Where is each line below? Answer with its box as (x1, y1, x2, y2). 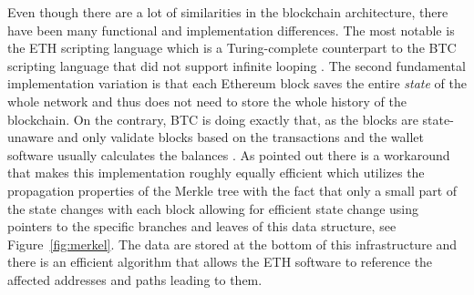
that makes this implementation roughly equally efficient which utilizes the (7, 163, 425, 182)
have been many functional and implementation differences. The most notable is (7, 20, 455, 39)
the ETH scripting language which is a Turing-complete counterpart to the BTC (7, 38, 457, 57)
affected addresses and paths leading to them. (7, 270, 263, 289)
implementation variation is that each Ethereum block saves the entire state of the (7, 74, 467, 93)
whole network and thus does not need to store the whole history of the (7, 91, 407, 110)
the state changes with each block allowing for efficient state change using (7, 198, 419, 218)
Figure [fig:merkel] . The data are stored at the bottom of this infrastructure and (7, 234, 458, 253)
